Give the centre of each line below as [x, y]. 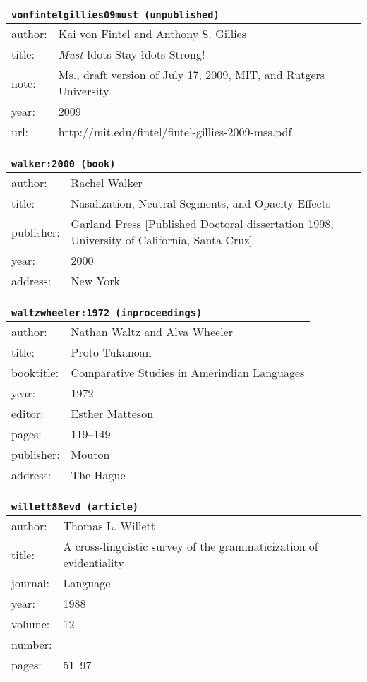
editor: [28, 413]
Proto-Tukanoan [111, 352]
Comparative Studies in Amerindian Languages [188, 372]
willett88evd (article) [75, 507]
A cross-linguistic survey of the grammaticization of [191, 546]
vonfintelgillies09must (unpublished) [115, 15]
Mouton [90, 454]
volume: [31, 624]
